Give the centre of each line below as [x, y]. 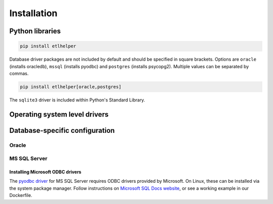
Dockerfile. [21, 195]
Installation [33, 13]
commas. [19, 73]
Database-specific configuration [62, 131]
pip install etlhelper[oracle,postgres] [71, 87]
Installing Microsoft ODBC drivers [45, 172]
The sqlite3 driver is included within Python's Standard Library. [77, 100]
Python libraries [35, 31]
